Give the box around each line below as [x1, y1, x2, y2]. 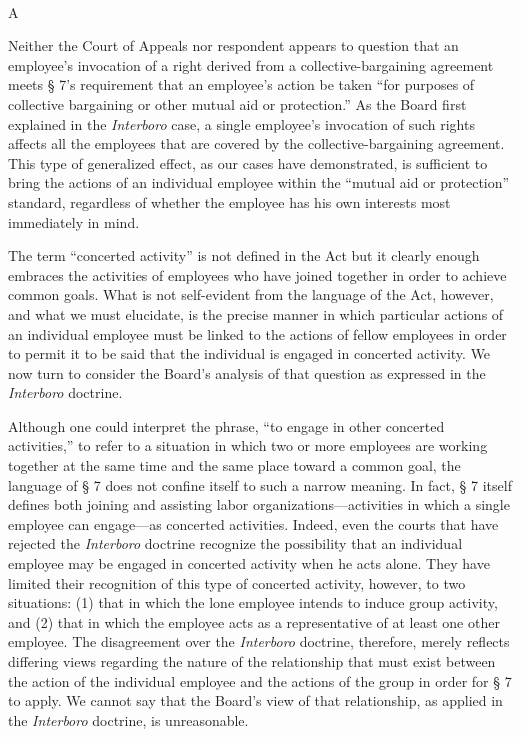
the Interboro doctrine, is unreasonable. [8, 709, 249, 730]
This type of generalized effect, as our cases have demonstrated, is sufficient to [8, 152, 488, 173]
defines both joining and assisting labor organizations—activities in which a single [8, 494, 510, 515]
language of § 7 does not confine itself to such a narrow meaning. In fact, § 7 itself [8, 474, 512, 495]
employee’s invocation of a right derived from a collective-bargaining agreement [8, 54, 494, 75]
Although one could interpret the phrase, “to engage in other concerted [8, 415, 445, 436]
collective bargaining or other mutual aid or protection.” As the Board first [8, 93, 467, 114]
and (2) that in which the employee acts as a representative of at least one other [8, 611, 500, 632]
